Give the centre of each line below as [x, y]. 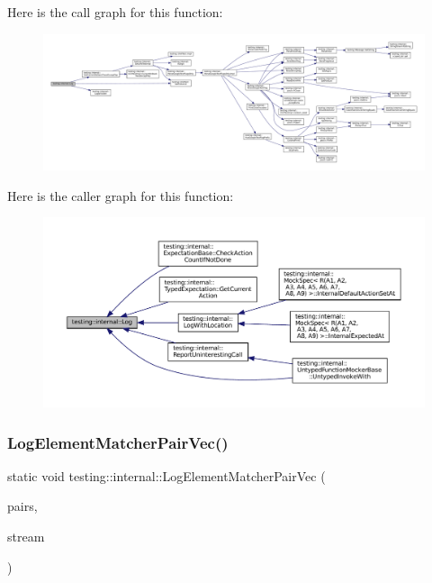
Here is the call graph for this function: [115, 12]
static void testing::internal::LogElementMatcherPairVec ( [166, 475]
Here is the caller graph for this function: [121, 195]
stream [26, 537]
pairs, [22, 506]
